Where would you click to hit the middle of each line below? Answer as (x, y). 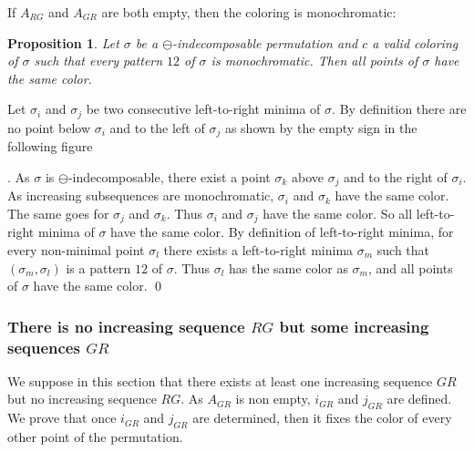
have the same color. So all (338, 213)
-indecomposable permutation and (265, 42)
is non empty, (273, 399)
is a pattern (98, 267)
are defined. (419, 399)
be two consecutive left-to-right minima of (203, 109)
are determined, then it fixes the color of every (322, 418)
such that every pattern (98, 61)
